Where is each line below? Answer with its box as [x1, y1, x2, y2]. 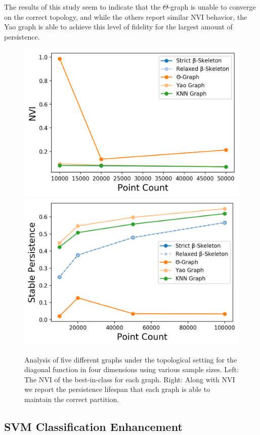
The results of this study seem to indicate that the [4, 2, 161, 12]
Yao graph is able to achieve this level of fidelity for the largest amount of [4, 21, 233, 32]
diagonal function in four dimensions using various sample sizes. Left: [24, 364, 239, 375]
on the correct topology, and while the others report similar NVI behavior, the [4, 11, 247, 22]
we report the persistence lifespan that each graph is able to [24, 384, 210, 394]
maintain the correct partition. [24, 394, 119, 405]
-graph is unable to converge [168, 2, 256, 12]
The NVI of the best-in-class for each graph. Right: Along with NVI [24, 374, 235, 384]
